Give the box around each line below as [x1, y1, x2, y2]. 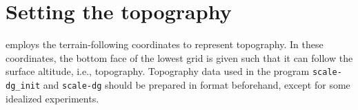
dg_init [6, 80, 41, 91]
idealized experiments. [6, 91, 99, 105]
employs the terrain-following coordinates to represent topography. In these [6, 37, 324, 52]
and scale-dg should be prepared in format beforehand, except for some [43, 77, 350, 91]
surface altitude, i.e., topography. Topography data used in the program [6, 64, 310, 78]
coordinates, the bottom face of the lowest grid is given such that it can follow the [6, 50, 353, 65]
